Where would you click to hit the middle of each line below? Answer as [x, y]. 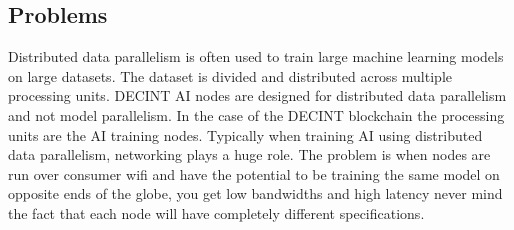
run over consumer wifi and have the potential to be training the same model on [254, 173]
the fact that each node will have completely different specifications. [216, 212]
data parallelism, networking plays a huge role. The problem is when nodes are [249, 154]
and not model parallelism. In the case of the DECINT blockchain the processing [256, 114]
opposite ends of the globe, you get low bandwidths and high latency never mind [255, 193]
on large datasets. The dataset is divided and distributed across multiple [230, 75]
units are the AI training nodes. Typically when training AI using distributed [245, 134]
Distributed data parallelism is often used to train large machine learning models [256, 56]
